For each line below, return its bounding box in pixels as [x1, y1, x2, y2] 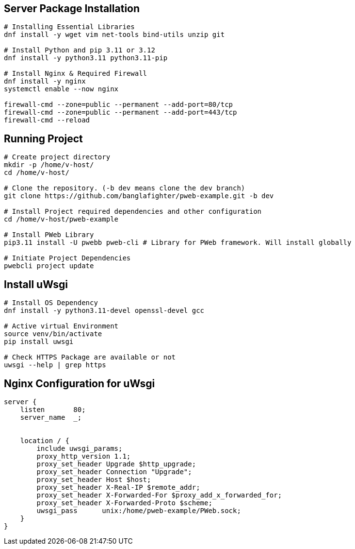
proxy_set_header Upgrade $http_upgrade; [36, 460, 196, 468]
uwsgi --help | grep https [4, 361, 106, 369]
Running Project [4, 132, 83, 145]
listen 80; [20, 405, 86, 413]
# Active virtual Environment [4, 322, 119, 330]
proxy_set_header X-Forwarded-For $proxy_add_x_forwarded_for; [36, 491, 282, 499]
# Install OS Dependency [4, 299, 98, 307]
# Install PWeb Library [4, 231, 94, 239]
